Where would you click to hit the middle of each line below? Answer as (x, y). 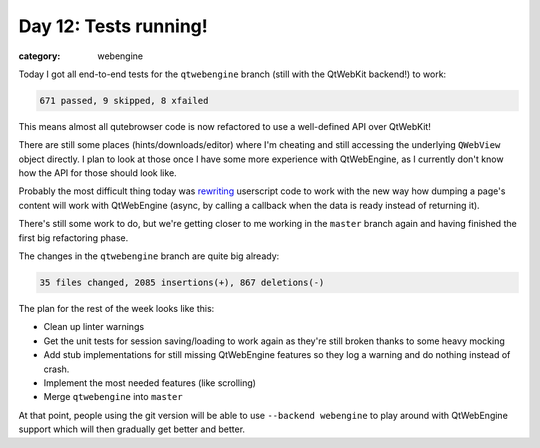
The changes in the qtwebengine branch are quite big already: (149, 256)
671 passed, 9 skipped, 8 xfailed (124, 100)
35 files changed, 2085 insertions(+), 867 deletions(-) (182, 283)
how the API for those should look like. (97, 173)
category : (39, 56)
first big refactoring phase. (73, 237)
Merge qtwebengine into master (113, 397)
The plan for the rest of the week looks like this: (116, 308)
